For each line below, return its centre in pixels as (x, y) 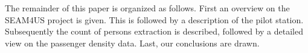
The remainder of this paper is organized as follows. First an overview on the (147, 8)
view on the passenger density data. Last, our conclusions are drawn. (132, 43)
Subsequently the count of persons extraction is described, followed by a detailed (154, 31)
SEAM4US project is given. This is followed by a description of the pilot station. (154, 19)
